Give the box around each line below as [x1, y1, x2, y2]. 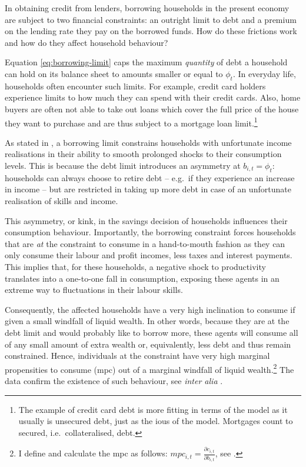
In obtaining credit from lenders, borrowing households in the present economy [5, 2, 290, 14]
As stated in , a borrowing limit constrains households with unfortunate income [5, 136, 292, 148]
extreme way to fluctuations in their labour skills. [5, 283, 183, 296]
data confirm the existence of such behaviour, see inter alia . [5, 374, 223, 386]
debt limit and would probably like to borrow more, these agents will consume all [5, 326, 298, 338]
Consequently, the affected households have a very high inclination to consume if [5, 303, 295, 315]
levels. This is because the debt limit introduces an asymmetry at [5, 159, 241, 171]
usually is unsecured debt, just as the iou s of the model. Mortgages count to [18, 415, 293, 427]
